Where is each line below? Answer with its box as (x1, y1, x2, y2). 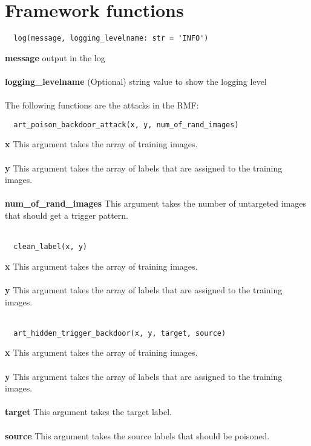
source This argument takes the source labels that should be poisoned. (5, 429, 270, 442)
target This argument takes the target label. (5, 405, 172, 418)
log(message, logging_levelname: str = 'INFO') (13, 34, 209, 43)
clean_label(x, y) (13, 242, 88, 251)
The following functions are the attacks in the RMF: (5, 99, 199, 111)
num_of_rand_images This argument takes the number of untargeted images (5, 197, 307, 210)
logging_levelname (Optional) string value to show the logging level (5, 75, 267, 87)
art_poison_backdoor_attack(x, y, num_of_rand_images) (13, 120, 239, 129)
